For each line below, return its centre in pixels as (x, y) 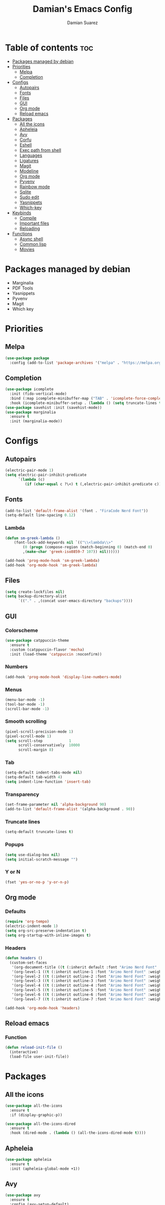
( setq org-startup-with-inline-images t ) (48, 935)
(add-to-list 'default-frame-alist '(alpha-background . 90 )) (70, 809)
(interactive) (24, 1052)
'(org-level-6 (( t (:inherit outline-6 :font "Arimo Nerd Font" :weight (87, 995)
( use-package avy (23, 1195)
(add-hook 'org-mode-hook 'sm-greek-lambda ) (51, 565)
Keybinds (22, 213)
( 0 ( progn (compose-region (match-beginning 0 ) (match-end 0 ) (88, 547)
